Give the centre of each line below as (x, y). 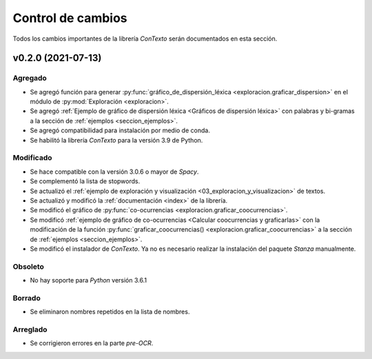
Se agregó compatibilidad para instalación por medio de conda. (120, 130)
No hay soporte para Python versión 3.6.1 (89, 280)
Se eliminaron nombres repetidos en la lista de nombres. (110, 312)
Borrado (27, 298)
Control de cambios (70, 18)
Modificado (32, 158)
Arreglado (30, 329)
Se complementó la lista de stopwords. (85, 181)
